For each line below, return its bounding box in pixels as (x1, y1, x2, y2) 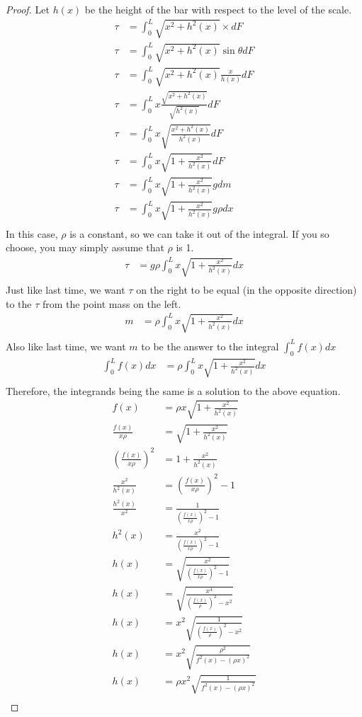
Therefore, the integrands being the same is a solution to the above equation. (6, 383, 341, 398)
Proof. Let (6, 2, 50, 16)
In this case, (6, 226, 58, 241)
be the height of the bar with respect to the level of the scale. (84, 2, 352, 16)
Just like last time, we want (6, 282, 125, 297)
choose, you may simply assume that (6, 240, 164, 255)
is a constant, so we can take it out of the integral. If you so (69, 226, 329, 241)
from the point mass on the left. (43, 296, 181, 311)
